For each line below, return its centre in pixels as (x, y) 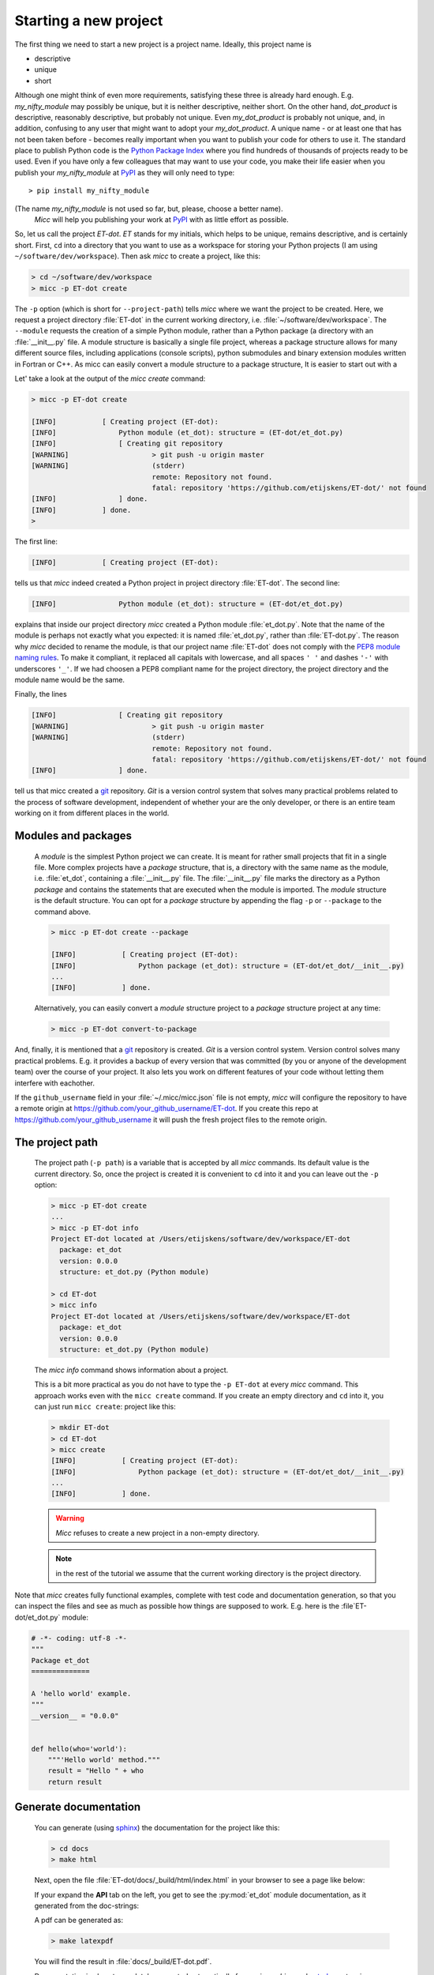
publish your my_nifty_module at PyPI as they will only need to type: (125, 172)
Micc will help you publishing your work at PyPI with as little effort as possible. (161, 220)
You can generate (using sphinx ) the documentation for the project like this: (157, 1827)
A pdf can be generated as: (79, 1920)
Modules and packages (73, 835)
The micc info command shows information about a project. (131, 1370)
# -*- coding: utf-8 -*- (79, 1638)
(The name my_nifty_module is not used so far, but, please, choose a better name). (149, 209)
